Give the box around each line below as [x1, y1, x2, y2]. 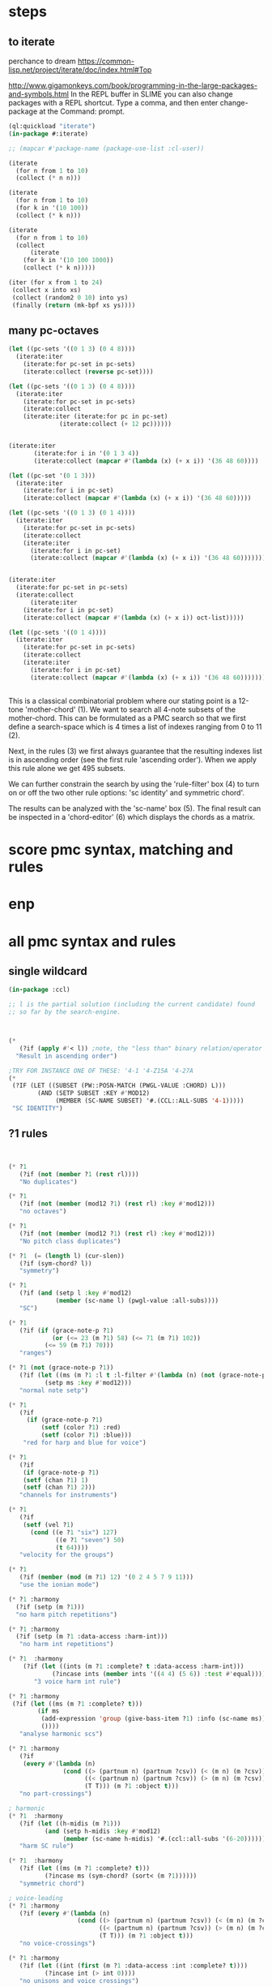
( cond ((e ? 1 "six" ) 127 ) [29, 1528, 117, 1537]
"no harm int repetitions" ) [19, 1640, 114, 1649]
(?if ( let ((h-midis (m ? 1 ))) [19, 1819, 121, 1828]
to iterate [8, 35, 55, 49]
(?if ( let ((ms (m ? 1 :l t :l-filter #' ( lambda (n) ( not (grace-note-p [19, 1371, 266, 1380]
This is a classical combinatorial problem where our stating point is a [8, 696, 237, 706]
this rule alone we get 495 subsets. [8, 764, 125, 774]
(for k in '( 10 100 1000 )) [23, 256, 114, 265]
